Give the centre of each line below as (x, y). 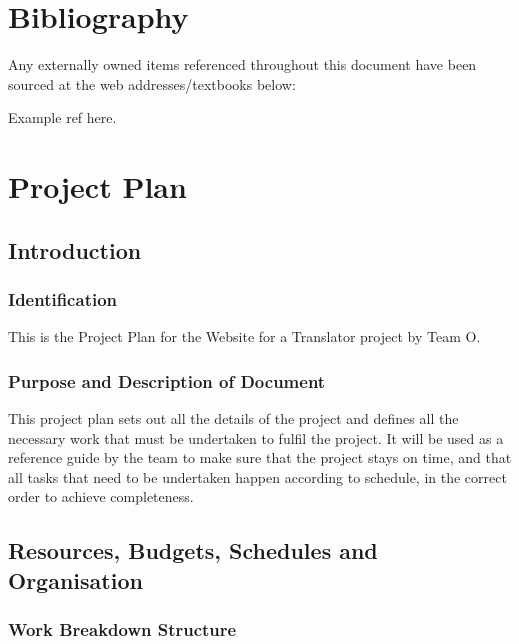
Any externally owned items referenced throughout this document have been (242, 64)
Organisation (75, 579)
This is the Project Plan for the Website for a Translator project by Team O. (244, 336)
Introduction (75, 249)
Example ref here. (62, 117)
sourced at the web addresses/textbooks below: (152, 83)
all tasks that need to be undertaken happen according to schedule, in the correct (257, 476)
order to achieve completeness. (101, 496)
